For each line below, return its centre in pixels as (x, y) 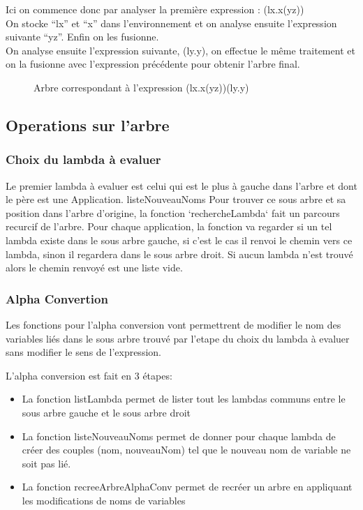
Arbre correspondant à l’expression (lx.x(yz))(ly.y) (141, 87)
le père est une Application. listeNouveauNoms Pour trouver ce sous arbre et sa (176, 199)
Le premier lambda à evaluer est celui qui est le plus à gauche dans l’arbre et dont (181, 185)
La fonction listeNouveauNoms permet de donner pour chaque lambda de (179, 436)
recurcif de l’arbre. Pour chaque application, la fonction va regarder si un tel (169, 226)
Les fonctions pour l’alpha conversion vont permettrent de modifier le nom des (173, 324)
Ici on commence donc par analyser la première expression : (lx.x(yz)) (155, 9)
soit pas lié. (46, 463)
